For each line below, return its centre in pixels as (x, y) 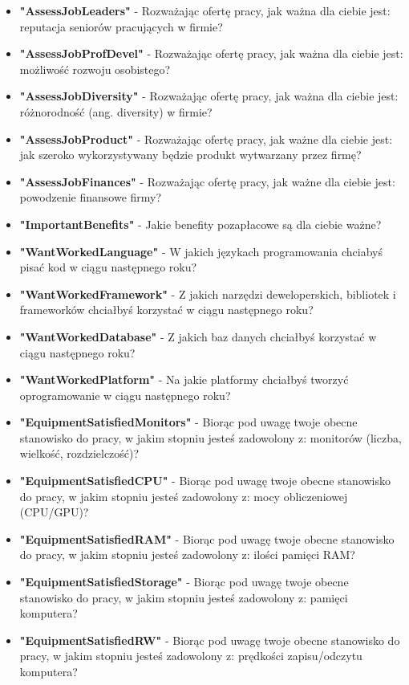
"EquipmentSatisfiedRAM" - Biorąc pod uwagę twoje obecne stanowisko (207, 538)
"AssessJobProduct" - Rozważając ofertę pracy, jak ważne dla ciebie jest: (206, 139)
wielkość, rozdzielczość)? (79, 453)
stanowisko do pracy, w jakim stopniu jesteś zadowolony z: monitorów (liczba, (211, 437)
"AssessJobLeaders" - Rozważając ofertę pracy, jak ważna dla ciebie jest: (205, 10)
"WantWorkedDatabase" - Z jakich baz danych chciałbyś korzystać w (198, 336)
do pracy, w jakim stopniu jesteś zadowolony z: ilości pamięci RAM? (187, 555)
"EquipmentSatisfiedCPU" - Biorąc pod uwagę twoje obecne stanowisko (205, 481)
